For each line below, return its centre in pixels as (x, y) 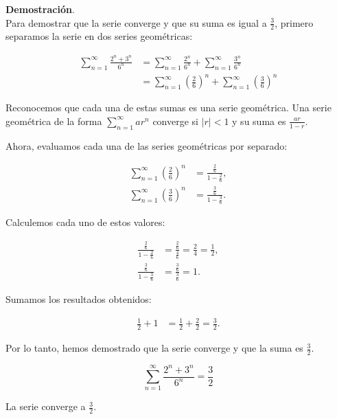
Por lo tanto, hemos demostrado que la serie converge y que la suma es (154, 348)
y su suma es (259, 121)
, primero (294, 22)
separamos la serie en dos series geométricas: (99, 36)
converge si (175, 121)
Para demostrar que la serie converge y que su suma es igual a (136, 22)
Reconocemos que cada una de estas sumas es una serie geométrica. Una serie (168, 107)
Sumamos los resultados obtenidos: (79, 299)
